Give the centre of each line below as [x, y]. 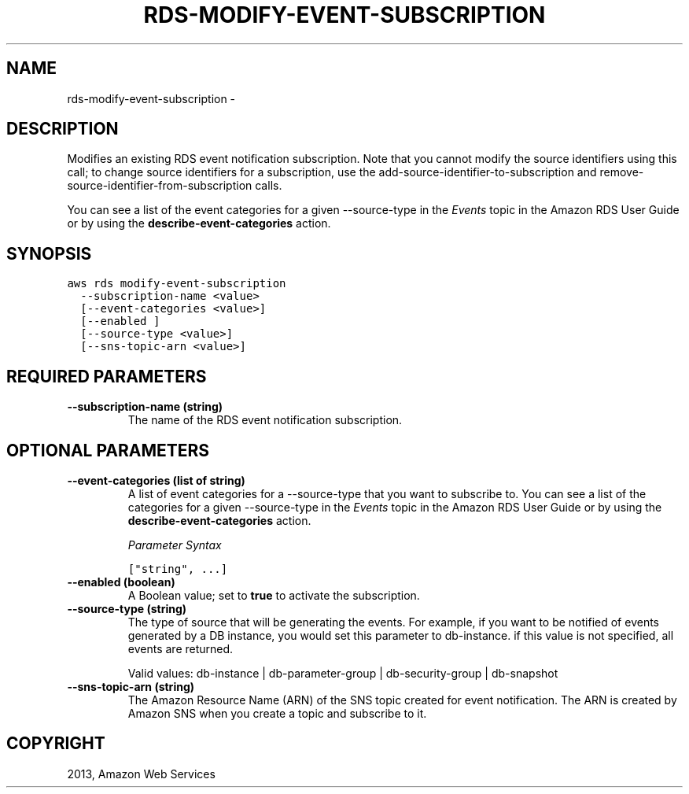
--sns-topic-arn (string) [131, 686]
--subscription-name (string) [145, 407]
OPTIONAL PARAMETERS [108, 450]
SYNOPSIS [49, 253]
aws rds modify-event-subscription [177, 284]
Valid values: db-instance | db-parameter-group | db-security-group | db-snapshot [343, 673]
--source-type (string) [127, 608]
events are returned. [181, 648]
